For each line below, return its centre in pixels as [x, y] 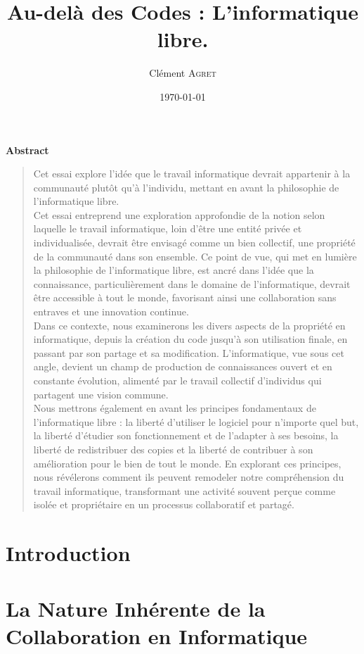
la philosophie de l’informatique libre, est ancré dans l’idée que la [174, 270]
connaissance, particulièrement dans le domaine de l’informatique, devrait [192, 283]
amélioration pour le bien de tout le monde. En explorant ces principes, [187, 463]
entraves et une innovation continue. [111, 312]
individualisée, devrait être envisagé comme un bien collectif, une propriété [194, 243]
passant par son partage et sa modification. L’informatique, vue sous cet [189, 352]
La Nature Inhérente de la [136, 608]
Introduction [68, 553]
